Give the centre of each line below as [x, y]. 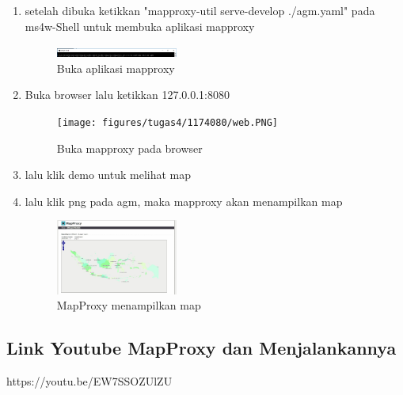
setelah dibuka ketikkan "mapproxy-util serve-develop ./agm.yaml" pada [200, 10]
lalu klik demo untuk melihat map [108, 175]
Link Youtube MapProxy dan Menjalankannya [201, 348]
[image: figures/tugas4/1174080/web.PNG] [167, 122]
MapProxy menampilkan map [129, 305]
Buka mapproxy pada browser [129, 148]
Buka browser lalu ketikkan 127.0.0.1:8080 [127, 95]
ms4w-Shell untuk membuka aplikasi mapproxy [140, 26]
